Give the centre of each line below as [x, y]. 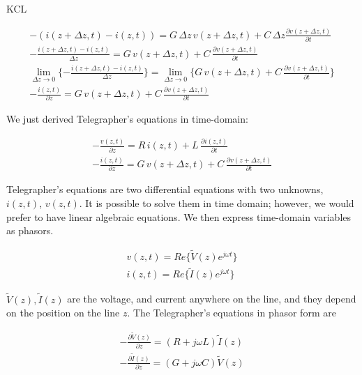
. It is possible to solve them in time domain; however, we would [217, 203]
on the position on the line [63, 313]
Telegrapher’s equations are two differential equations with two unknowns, [165, 189]
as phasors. [30, 230]
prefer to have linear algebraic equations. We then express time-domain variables [179, 216]
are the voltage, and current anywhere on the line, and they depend [212, 299]
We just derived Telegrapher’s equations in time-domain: [127, 119]
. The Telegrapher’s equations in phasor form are [232, 313]
